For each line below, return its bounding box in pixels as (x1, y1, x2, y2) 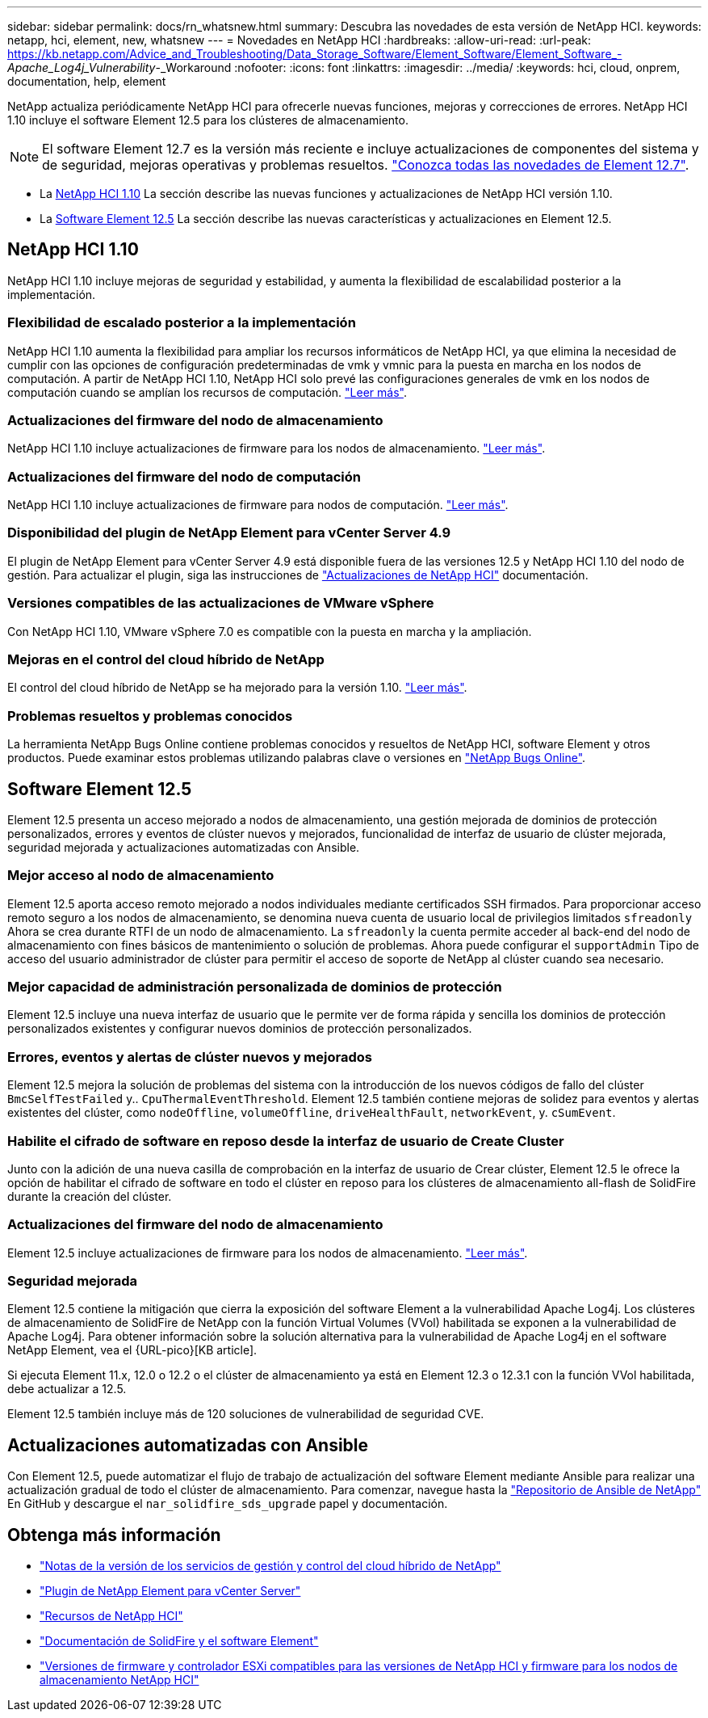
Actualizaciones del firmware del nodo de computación (7, 468, 361, 485)
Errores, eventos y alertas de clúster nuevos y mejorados (7, 1048, 372, 1065)
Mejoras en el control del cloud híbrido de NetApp (7, 651, 325, 667)
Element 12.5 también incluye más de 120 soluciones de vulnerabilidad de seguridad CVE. (7, 1407, 484, 1421)
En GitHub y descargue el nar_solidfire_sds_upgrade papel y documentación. (7, 1497, 448, 1511)
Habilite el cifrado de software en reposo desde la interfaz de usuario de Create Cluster (7, 1132, 564, 1149)
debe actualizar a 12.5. (7, 1382, 127, 1396)
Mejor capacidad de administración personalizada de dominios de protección (7, 979, 502, 996)
